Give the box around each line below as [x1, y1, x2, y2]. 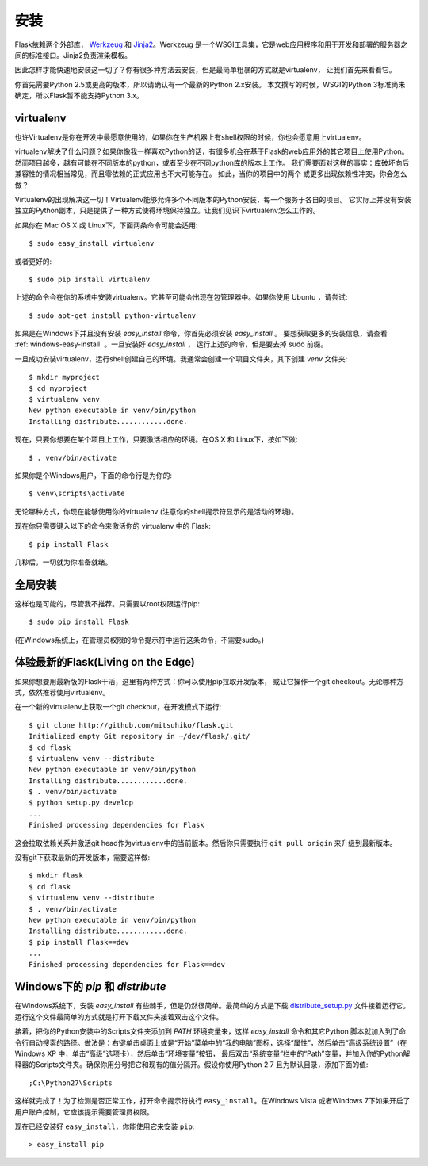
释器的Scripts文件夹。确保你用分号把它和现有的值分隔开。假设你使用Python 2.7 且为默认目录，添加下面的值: [14, 1060, 369, 1069]
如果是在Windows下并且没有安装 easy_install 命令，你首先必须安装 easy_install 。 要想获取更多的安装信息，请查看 [14, 329, 388, 338]
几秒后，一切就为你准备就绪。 [14, 557, 113, 567]
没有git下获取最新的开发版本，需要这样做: [14, 853, 151, 862]
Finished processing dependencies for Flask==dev [29, 960, 226, 969]
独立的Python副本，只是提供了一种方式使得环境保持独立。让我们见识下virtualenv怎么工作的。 [14, 206, 320, 216]
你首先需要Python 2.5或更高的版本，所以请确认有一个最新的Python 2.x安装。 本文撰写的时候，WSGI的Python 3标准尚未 [14, 79, 406, 89]
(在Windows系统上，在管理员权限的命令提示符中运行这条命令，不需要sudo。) [14, 635, 265, 644]
